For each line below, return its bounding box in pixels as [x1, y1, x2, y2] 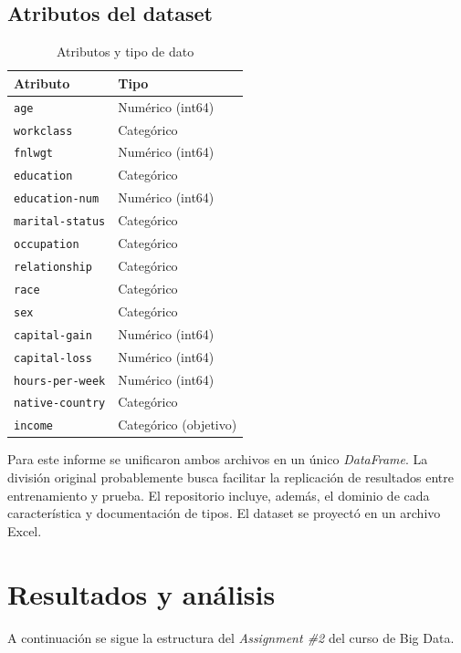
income [14, 420, 53, 433]
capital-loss [14, 351, 92, 365]
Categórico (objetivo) [118, 415, 237, 434]
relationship [14, 260, 92, 274]
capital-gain [14, 328, 92, 342]
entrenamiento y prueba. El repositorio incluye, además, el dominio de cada [7, 485, 430, 504]
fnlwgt [14, 147, 53, 161]
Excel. [7, 521, 42, 540]
